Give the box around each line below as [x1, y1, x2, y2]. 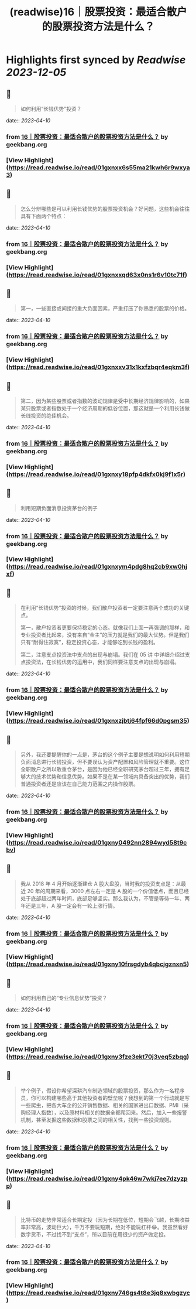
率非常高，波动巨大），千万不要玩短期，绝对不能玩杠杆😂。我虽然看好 [20, 1223, 188, 1231]
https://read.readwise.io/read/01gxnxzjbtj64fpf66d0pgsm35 [8, 717, 187, 725]
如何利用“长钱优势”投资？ [20, 105, 82, 112]
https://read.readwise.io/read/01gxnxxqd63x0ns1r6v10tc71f [8, 271, 185, 279]
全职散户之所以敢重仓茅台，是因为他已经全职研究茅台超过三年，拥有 [20, 765, 185, 773]
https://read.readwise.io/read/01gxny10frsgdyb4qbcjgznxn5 [8, 960, 187, 968]
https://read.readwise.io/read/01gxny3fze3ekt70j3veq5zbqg [8, 1052, 187, 1061]
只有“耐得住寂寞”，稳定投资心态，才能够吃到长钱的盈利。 [20, 639, 159, 646]
